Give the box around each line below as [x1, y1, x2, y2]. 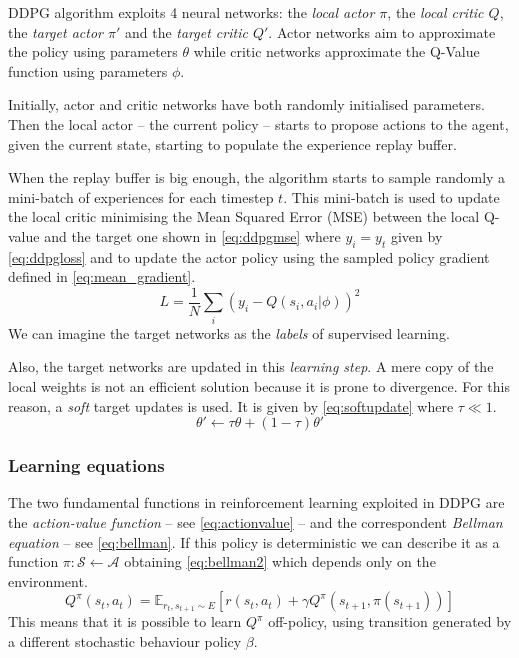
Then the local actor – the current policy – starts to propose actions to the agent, [8, 113, 509, 134]
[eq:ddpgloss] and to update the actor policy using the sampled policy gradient [8, 246, 490, 267]
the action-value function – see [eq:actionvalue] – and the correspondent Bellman [8, 511, 503, 532]
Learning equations [8, 453, 165, 478]
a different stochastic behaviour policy [8, 630, 242, 651]
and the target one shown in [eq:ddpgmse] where [44, 225, 341, 246]
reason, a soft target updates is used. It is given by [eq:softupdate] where [8, 395, 454, 416]
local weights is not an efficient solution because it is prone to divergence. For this [8, 375, 511, 396]
